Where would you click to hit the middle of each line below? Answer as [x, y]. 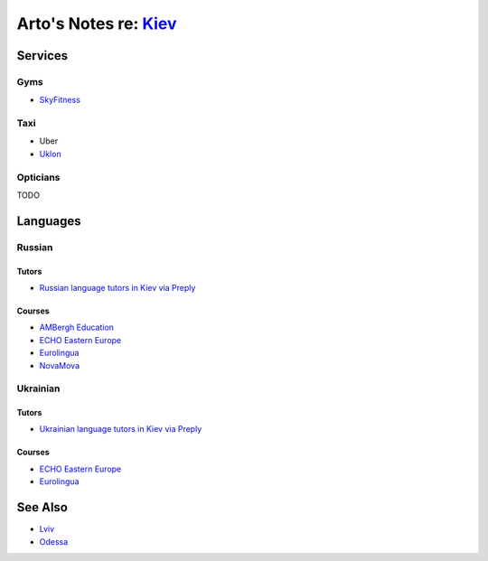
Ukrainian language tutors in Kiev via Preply [121, 429]
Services [42, 56]
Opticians [38, 177]
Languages [49, 221]
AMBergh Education [77, 327]
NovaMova [60, 365]
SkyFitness [60, 100]
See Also [42, 507]
